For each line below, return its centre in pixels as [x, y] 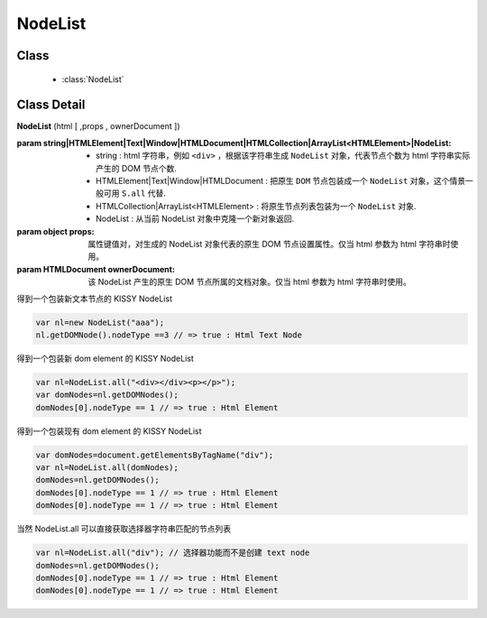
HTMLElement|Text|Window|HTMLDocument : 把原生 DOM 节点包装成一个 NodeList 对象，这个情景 [281, 181]
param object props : [55, 231]
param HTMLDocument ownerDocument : [96, 269]
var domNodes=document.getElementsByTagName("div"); [155, 455]
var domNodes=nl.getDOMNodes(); [107, 395]
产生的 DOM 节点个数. [137, 168]
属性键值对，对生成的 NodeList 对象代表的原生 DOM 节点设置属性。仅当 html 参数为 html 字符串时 [269, 244]
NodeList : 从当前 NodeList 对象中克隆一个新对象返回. [195, 219]
